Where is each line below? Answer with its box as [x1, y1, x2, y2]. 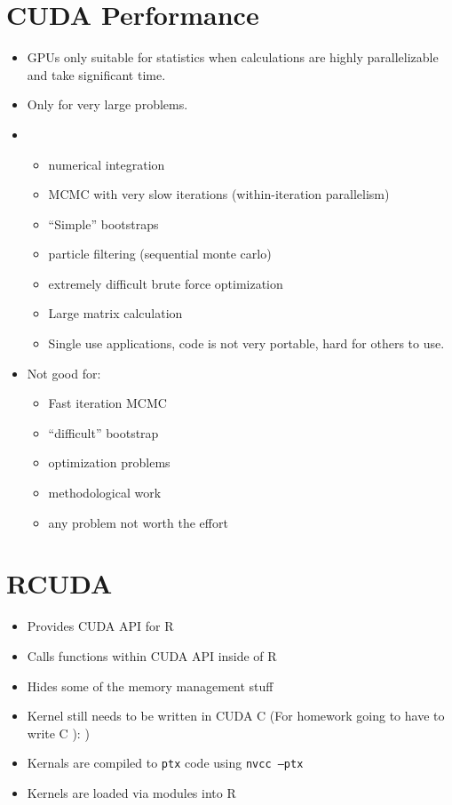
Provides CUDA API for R [27, 617, 174, 635]
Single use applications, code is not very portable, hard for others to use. [48, 334, 445, 353]
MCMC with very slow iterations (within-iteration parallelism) [48, 185, 390, 203]
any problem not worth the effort [48, 513, 228, 531]
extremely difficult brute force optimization [48, 274, 283, 292]
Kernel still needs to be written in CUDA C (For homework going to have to [27, 706, 445, 725]
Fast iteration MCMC [48, 394, 167, 412]
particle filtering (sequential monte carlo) [48, 244, 272, 263]
